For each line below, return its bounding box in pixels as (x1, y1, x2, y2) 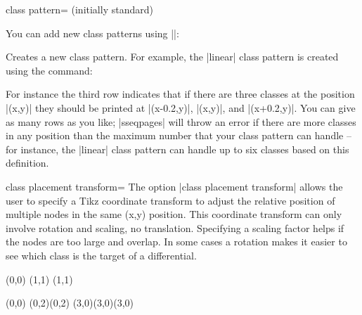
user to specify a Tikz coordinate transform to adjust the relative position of (6, 193, 335, 207)
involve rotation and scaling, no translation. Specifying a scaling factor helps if (6, 220, 344, 235)
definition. (6, 155, 49, 170)
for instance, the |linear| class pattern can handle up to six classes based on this (6, 141, 349, 156)
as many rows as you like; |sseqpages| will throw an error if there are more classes (6, 114, 356, 129)
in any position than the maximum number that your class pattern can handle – (6, 128, 351, 143)
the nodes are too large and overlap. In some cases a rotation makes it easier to (6, 234, 347, 249)
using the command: (6, 63, 93, 77)
